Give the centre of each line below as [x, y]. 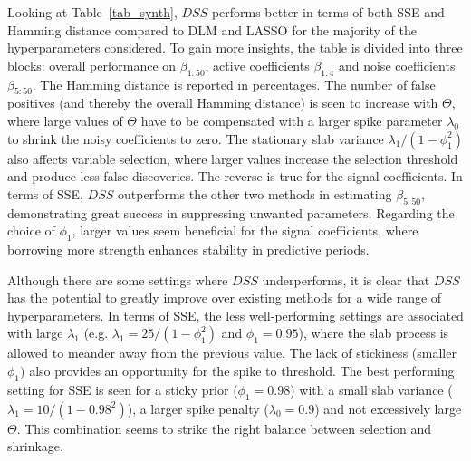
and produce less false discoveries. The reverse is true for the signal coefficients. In [235, 176]
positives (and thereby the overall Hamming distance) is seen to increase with [223, 103]
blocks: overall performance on [92, 65]
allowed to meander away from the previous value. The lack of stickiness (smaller [232, 353]
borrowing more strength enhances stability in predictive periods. [188, 249]
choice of [31, 230]
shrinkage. [35, 446]
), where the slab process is [374, 333]
